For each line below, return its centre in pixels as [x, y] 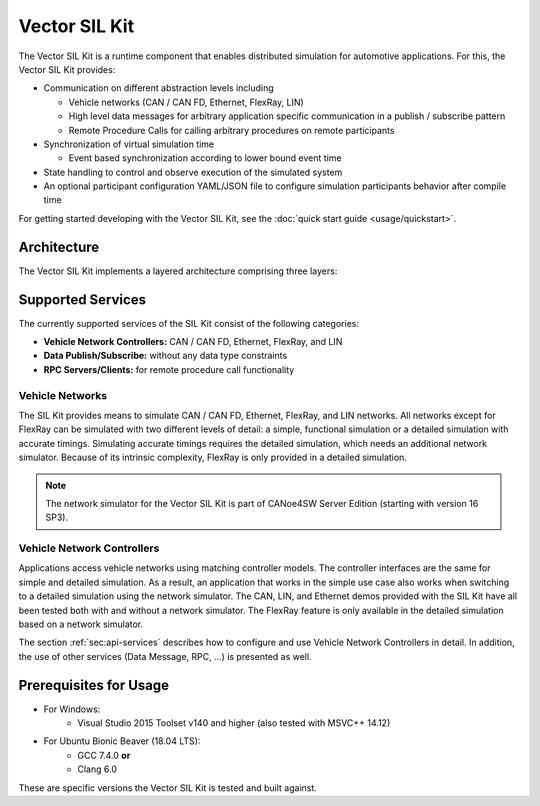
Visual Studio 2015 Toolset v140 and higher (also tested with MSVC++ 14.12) [234, 723]
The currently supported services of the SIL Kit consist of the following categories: [189, 323]
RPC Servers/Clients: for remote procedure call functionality [169, 369]
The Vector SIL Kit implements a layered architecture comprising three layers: [178, 271]
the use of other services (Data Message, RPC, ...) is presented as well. [165, 656]
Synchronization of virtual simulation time [129, 144]
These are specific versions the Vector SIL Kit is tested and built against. [167, 787]
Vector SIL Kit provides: [67, 69]
